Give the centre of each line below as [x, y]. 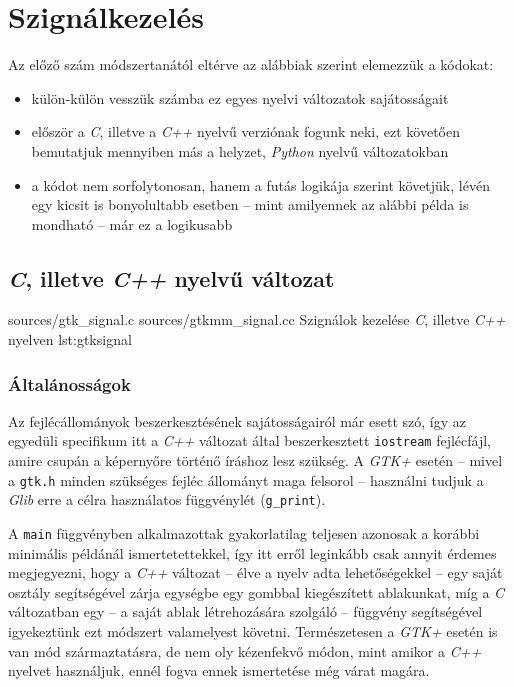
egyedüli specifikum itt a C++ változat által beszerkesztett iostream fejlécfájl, [249, 440]
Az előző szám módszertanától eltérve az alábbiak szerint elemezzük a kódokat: [251, 64]
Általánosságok [69, 383]
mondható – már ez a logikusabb [132, 223]
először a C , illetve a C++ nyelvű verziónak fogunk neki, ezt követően [246, 131]
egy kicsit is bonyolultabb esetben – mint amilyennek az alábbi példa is [250, 204]
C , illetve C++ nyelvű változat [171, 277]
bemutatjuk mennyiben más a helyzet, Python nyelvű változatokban [240, 150]
